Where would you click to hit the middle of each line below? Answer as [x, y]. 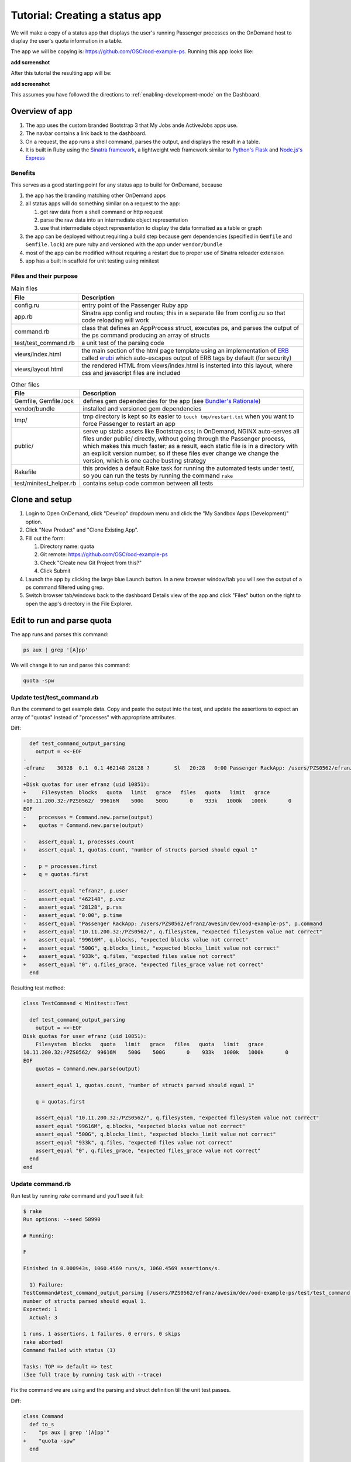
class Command [43, 1416]
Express [35, 158]
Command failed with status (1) [70, 1350]
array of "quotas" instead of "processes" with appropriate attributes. [94, 717]
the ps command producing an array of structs [146, 335]
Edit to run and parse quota [61, 620]
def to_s [42, 1425]
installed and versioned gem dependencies [142, 408]
